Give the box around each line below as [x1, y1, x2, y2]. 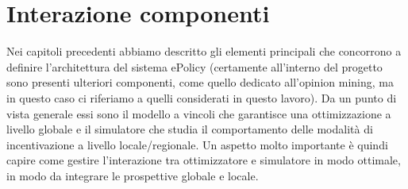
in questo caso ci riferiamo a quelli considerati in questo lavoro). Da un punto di [6, 89, 397, 106]
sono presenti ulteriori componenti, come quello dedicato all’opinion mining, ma [6, 74, 394, 91]
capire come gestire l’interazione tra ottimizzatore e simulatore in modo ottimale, [6, 152, 401, 168]
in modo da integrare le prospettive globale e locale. [6, 167, 259, 183]
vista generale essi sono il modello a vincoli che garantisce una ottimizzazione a [6, 105, 391, 121]
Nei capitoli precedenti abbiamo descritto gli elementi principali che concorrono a [6, 43, 402, 60]
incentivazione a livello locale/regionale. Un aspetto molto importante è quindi [6, 136, 388, 152]
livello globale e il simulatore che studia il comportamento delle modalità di [6, 121, 373, 137]
